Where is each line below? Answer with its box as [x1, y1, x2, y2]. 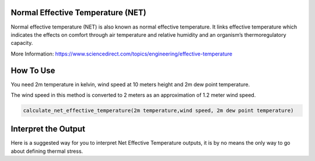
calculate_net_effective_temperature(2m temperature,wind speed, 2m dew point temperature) [23, 107, 294, 114]
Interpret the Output [10, 124, 86, 134]
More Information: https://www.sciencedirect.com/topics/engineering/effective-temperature [10, 50, 233, 57]
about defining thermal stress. [10, 148, 83, 155]
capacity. [10, 40, 33, 47]
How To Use [10, 65, 55, 75]
